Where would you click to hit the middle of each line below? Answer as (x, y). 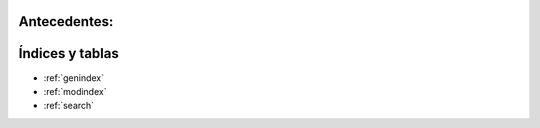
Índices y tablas (68, 53)
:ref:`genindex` (74, 77)
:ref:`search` (69, 106)
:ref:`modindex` (75, 91)
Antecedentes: (66, 21)
